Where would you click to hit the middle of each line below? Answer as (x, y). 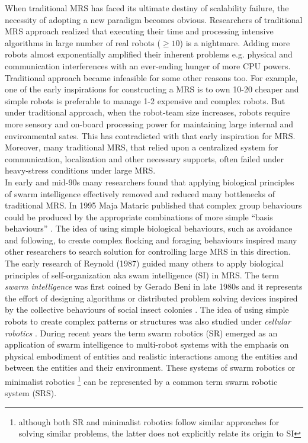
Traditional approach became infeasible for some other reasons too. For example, (151, 77)
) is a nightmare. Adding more (235, 42)
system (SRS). (31, 393)
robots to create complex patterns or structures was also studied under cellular (148, 321)
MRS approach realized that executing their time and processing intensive (139, 31)
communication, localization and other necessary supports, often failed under (145, 158)
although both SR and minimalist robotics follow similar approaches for (149, 421)
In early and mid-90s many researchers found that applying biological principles (150, 182)
